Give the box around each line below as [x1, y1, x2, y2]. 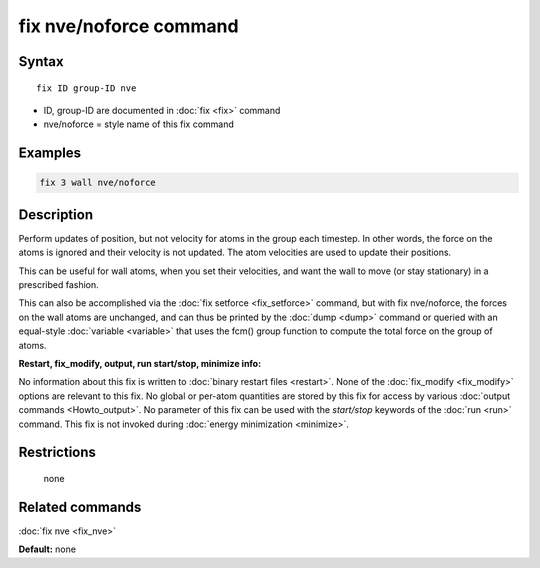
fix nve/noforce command [18, 15, 239, 37]
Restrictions [18, 444, 97, 461]
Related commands [18, 498, 142, 515]
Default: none [18, 543, 77, 555]
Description [18, 206, 94, 223]
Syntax [18, 53, 64, 70]
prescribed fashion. [18, 279, 99, 291]
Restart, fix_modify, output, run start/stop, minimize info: [18, 357, 262, 369]
